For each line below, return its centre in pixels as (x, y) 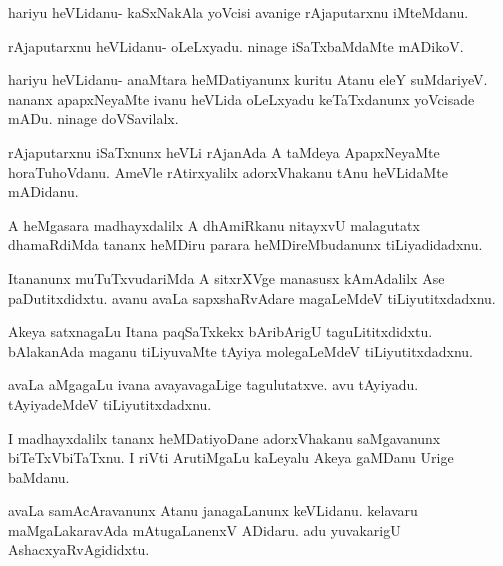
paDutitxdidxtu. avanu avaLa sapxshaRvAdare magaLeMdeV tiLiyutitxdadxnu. (252, 297)
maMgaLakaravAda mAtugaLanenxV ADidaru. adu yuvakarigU (204, 529)
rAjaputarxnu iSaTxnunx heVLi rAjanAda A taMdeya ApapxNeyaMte (224, 151)
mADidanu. (43, 191)
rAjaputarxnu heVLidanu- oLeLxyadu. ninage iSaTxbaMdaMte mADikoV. (236, 45)
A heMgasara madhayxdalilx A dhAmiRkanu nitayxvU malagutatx (214, 224)
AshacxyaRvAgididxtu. (79, 549)
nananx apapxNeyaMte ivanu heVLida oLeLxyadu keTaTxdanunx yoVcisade (241, 98)
